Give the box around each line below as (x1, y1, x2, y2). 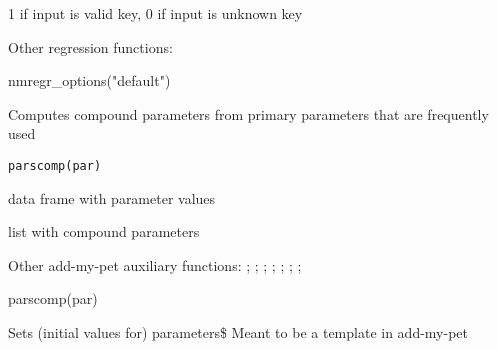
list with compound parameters (8, 221, 200, 242)
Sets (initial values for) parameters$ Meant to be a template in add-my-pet (8, 322, 468, 342)
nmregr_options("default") (8, 70, 171, 91)
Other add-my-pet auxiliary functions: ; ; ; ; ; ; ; (8, 254, 302, 275)
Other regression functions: (8, 36, 173, 57)
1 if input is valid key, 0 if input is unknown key (8, 3, 303, 23)
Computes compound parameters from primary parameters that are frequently (8, 103, 489, 124)
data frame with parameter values (8, 187, 216, 208)
